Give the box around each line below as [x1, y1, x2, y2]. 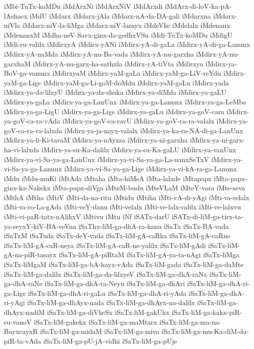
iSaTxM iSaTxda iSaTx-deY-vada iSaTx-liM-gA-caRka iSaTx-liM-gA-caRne [4, 230, 231, 241]
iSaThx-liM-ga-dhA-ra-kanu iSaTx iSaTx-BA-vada [78, 221, 229, 231]
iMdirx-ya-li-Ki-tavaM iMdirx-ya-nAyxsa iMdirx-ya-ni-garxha [4, 135, 188, 145]
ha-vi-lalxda [4, 144, 40, 154]
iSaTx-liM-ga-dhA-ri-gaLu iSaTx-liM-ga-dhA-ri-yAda [28, 287, 187, 298]
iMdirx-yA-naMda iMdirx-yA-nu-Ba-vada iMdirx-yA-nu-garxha [4, 48, 194, 59]
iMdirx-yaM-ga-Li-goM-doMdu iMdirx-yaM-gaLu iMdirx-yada [43, 77, 229, 87]
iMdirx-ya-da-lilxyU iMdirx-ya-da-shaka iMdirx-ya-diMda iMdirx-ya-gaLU [4, 87, 227, 97]
